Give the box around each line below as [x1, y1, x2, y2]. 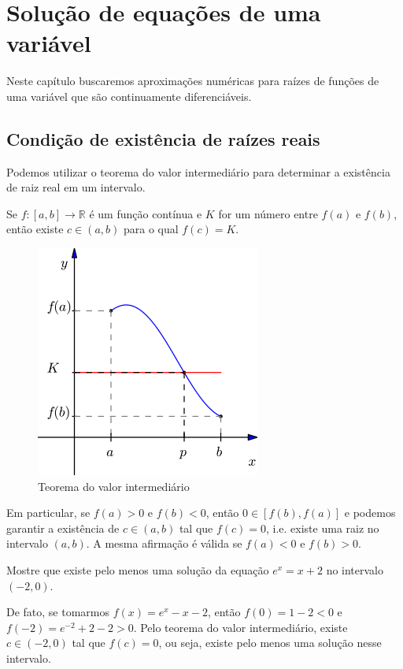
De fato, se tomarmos [6, 604, 110, 620]
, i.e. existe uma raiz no [266, 519, 379, 536]
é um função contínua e [89, 205, 202, 221]
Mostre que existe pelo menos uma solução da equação [6, 562, 269, 578]
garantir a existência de [6, 519, 120, 536]
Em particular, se [6, 504, 91, 521]
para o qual [124, 221, 179, 237]
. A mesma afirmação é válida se [86, 535, 242, 552]
